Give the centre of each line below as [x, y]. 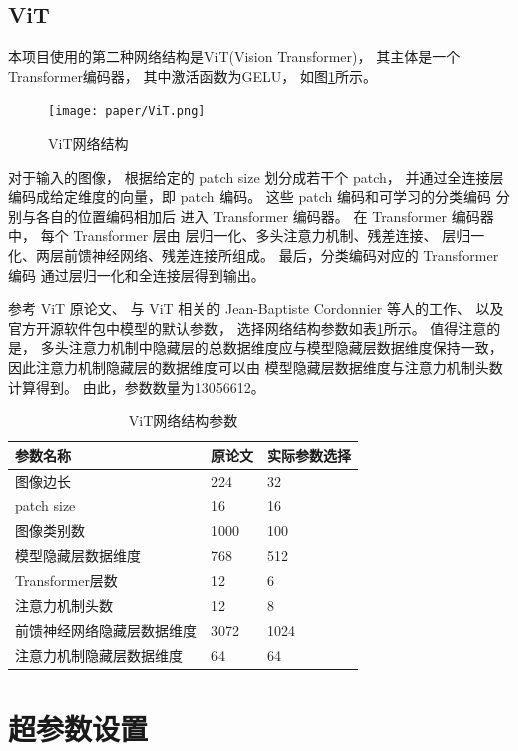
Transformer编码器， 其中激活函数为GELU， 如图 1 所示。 [192, 75]
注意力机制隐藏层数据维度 [99, 654]
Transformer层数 [66, 579]
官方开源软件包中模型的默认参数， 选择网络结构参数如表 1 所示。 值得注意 [247, 327]
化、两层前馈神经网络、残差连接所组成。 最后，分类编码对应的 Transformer [253, 255]
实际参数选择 [309, 454]
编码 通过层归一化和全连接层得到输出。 [136, 274]
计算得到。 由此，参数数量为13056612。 [136, 386]
